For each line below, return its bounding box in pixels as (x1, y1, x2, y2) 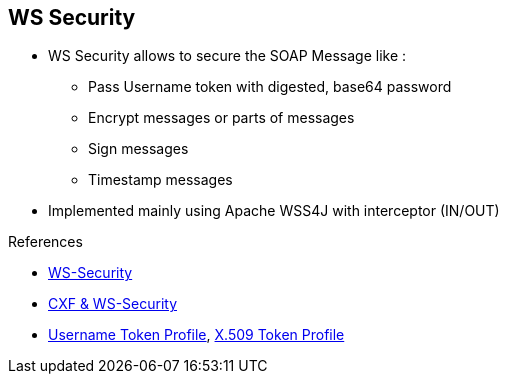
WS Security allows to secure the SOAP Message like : (48, 47, 407, 65)
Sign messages (88, 140, 189, 158)
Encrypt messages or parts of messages (88, 109, 355, 127)
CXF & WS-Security (48, 295, 178, 313)
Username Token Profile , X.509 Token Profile (48, 326, 345, 344)
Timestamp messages (88, 171, 233, 189)
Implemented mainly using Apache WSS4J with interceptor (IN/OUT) (48, 202, 500, 220)
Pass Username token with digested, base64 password (88, 78, 452, 96)
